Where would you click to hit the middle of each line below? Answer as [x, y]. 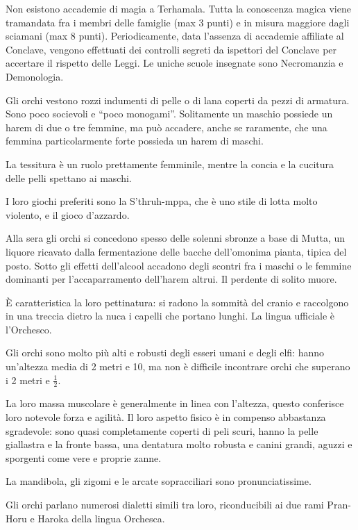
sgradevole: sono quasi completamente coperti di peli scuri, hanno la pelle [162, 430]
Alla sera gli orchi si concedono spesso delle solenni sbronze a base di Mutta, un [176, 238]
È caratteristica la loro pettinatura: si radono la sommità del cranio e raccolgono [177, 302]
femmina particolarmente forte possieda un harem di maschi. [135, 141]
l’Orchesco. [29, 329]
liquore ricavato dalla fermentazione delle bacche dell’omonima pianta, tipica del [176, 251]
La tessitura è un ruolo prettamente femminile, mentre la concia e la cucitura [170, 164]
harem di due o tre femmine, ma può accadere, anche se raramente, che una [167, 127]
